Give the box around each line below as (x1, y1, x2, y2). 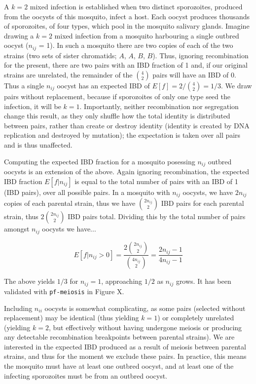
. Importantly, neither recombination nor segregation (79, 101, 239, 111)
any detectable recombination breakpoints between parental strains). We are (4, 332, 235, 342)
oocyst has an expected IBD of (57, 80, 150, 91)
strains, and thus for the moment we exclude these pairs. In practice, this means (4, 351, 247, 361)
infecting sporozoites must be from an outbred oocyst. (4, 370, 167, 381)
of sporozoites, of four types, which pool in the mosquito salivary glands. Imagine (4, 21, 250, 31)
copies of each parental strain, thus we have (4, 198, 136, 208)
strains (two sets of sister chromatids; (4, 50, 117, 60)
